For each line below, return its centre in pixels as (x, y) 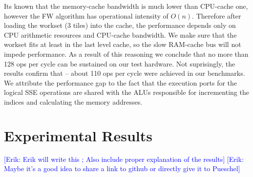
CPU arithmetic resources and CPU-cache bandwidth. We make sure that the (120, 34)
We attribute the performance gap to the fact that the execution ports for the (121, 82)
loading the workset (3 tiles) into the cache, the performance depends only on (120, 25)
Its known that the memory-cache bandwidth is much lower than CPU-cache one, (126, 6)
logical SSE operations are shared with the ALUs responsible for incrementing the (126, 92)
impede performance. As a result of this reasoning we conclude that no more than (126, 54)
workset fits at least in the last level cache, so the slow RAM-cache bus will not (123, 44)
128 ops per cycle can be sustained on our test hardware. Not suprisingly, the (120, 63)
